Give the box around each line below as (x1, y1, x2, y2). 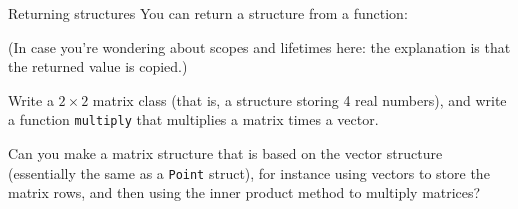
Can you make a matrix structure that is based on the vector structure (8, 143, 443, 164)
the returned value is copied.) (8, 56, 188, 77)
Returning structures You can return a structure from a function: (8, 3, 408, 23)
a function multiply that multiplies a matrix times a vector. (8, 109, 379, 130)
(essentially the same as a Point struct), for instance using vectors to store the (8, 162, 490, 183)
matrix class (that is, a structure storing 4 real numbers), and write (92, 89, 507, 110)
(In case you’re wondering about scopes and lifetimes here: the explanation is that (8, 36, 511, 57)
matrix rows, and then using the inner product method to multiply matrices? (8, 182, 481, 203)
